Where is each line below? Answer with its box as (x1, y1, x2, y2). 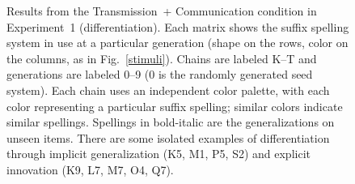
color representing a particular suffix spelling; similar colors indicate (6, 97, 343, 114)
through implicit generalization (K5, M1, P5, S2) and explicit (6, 145, 311, 162)
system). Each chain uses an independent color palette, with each (6, 81, 330, 98)
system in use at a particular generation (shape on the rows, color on (6, 34, 349, 51)
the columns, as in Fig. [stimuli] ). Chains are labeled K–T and (6, 49, 317, 66)
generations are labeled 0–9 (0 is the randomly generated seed (6, 66, 313, 83)
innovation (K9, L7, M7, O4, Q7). (6, 160, 174, 178)
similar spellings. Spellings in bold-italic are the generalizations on (6, 113, 335, 131)
